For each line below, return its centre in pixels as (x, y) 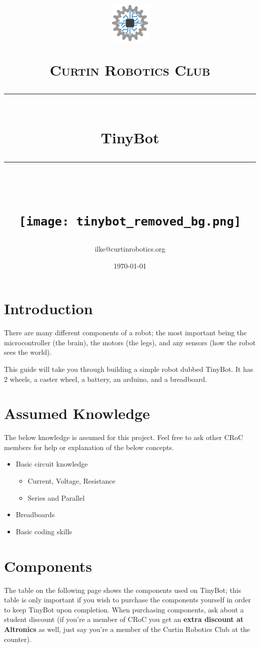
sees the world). (28, 352)
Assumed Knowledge (77, 413)
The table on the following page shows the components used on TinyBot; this (123, 590)
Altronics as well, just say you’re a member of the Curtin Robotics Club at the (127, 629)
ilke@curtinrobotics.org (130, 249)
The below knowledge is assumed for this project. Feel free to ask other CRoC (124, 437)
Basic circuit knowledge (52, 464)
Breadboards (35, 514)
